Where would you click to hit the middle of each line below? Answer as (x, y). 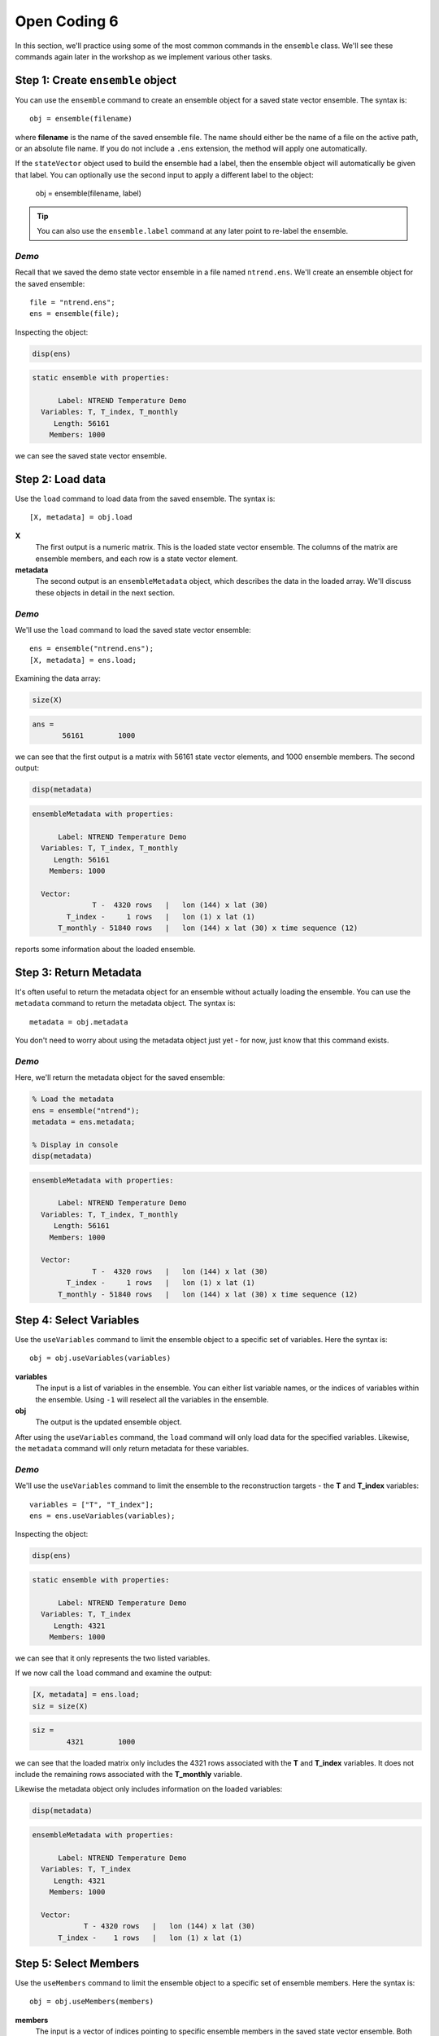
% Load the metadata (73, 1099)
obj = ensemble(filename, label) (89, 193)
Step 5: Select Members (77, 1963)
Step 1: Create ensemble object (96, 80)
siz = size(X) (60, 1706)
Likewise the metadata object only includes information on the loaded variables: (149, 1789)
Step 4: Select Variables (77, 1320)
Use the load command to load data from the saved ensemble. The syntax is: (145, 499)
